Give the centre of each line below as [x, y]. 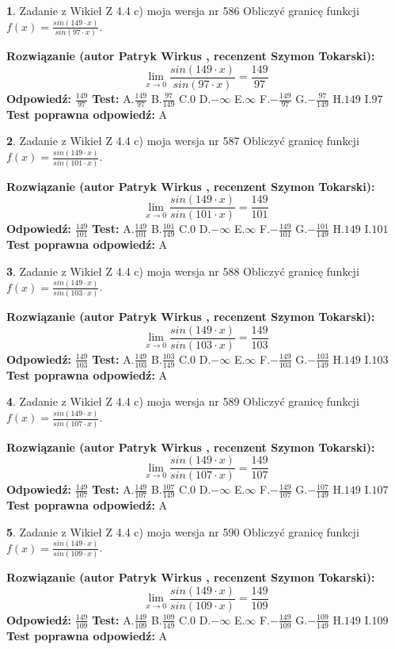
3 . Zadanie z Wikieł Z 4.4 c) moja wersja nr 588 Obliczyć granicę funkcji [183, 271]
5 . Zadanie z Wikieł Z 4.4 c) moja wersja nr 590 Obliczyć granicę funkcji [183, 531]
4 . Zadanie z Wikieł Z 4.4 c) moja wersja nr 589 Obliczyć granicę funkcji [183, 401]
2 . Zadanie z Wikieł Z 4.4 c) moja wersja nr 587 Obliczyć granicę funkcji [183, 141]
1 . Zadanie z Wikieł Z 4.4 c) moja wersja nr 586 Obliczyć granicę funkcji [183, 10]
